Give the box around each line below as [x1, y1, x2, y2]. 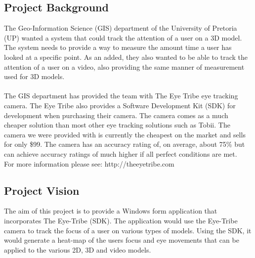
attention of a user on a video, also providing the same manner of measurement [4, 61, 245, 72]
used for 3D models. [4, 71, 65, 82]
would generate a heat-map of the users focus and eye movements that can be [4, 235, 239, 245]
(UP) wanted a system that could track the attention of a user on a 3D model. [4, 32, 242, 43]
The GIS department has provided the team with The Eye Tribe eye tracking [4, 90, 238, 101]
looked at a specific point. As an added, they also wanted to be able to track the [4, 51, 248, 62]
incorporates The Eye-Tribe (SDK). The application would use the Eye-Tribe [4, 215, 238, 225]
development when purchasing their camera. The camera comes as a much [4, 110, 228, 120]
